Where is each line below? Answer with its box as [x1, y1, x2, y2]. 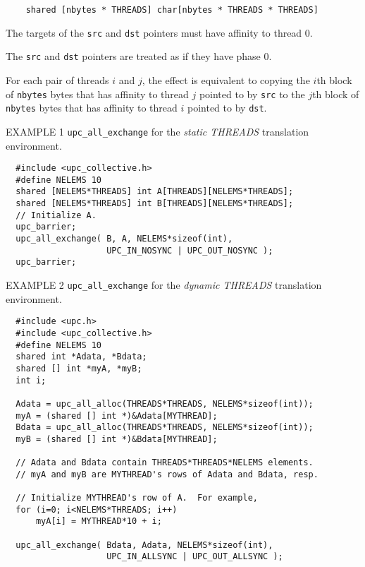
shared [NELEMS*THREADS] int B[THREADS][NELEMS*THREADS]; [16, 198, 294, 209]
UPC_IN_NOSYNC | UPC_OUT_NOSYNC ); [106, 245, 273, 256]
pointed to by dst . [187, 100, 267, 115]
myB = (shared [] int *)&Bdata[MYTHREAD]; [16, 434, 218, 444]
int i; [16, 375, 47, 386]
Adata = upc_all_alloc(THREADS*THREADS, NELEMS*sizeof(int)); [16, 398, 314, 409]
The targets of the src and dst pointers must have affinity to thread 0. [6, 25, 313, 40]
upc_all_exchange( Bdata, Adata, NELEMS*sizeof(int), [16, 539, 273, 550]
